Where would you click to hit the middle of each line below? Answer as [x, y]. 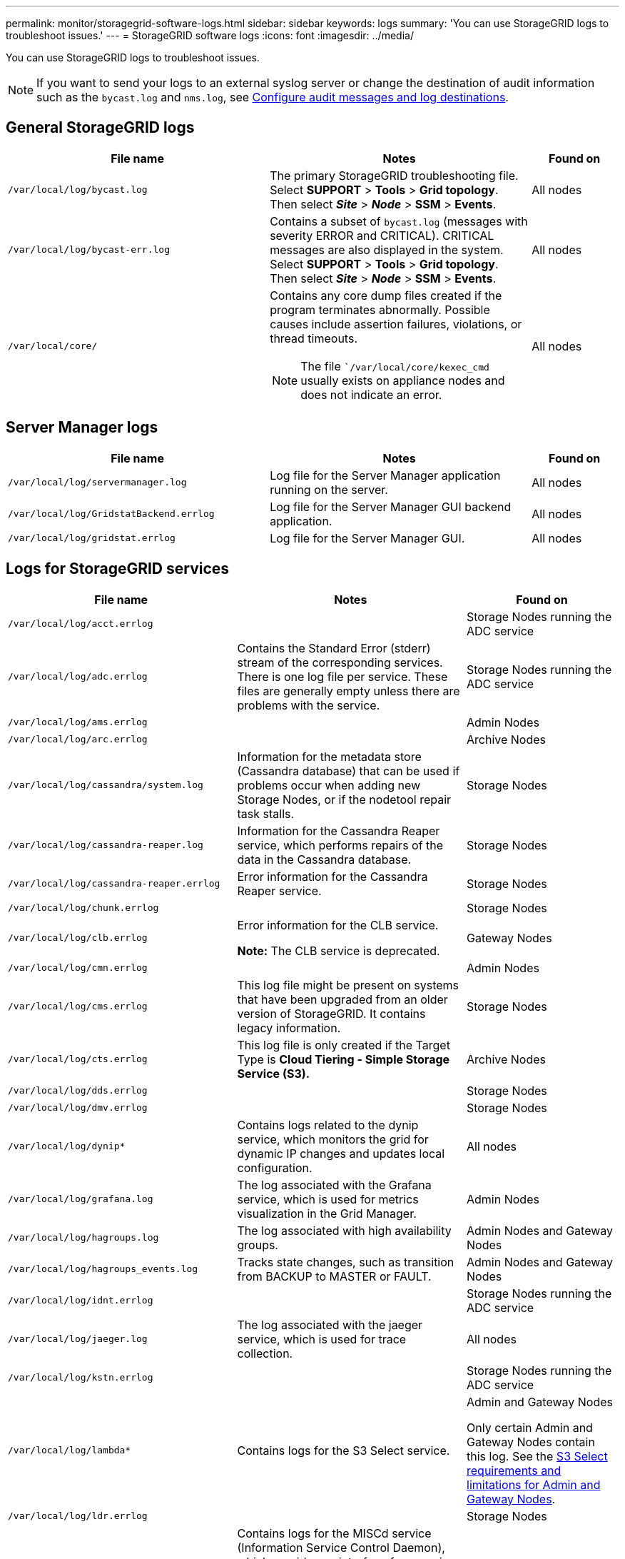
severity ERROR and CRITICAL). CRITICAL [382, 235]
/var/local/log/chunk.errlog [83, 908]
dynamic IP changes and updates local [341, 1153]
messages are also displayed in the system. [387, 249]
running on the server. [329, 489]
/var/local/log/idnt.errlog [81, 1301]
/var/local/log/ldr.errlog [78, 1516]
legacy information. [289, 1028]
